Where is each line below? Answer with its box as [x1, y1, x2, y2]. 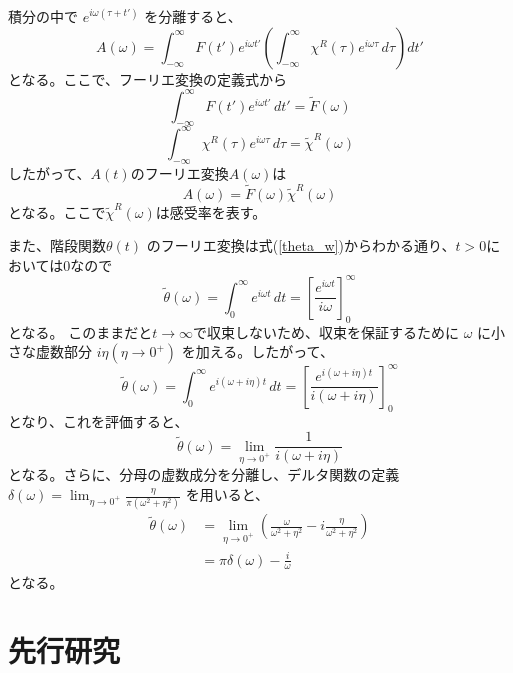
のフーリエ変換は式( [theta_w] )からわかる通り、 [146, 235, 456, 256]
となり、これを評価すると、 [8, 410, 189, 431]
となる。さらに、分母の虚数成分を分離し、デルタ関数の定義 [8, 464, 400, 485]
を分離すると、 [144, 6, 242, 26]
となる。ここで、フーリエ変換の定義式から [8, 68, 288, 89]
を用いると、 [185, 484, 270, 504]
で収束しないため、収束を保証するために [193, 321, 460, 342]
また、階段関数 [8, 235, 106, 256]
